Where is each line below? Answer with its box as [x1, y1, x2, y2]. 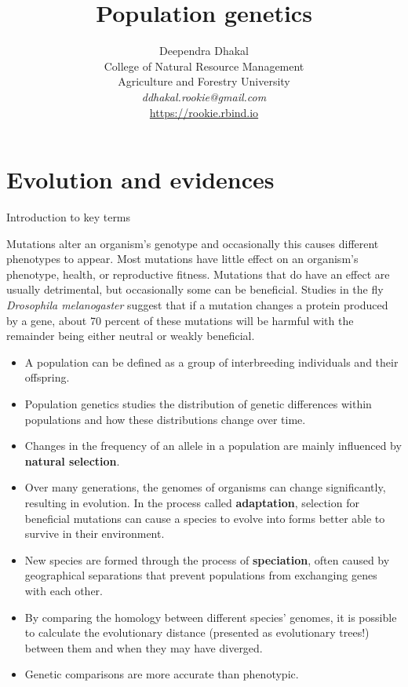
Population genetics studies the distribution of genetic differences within [24, 395, 372, 411]
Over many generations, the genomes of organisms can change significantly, [24, 479, 386, 495]
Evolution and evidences [6, 163, 275, 196]
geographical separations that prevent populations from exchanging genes [24, 567, 377, 583]
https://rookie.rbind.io [149, 104, 259, 120]
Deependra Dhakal [158, 42, 249, 59]
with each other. [24, 582, 104, 598]
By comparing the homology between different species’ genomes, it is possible [24, 608, 397, 625]
